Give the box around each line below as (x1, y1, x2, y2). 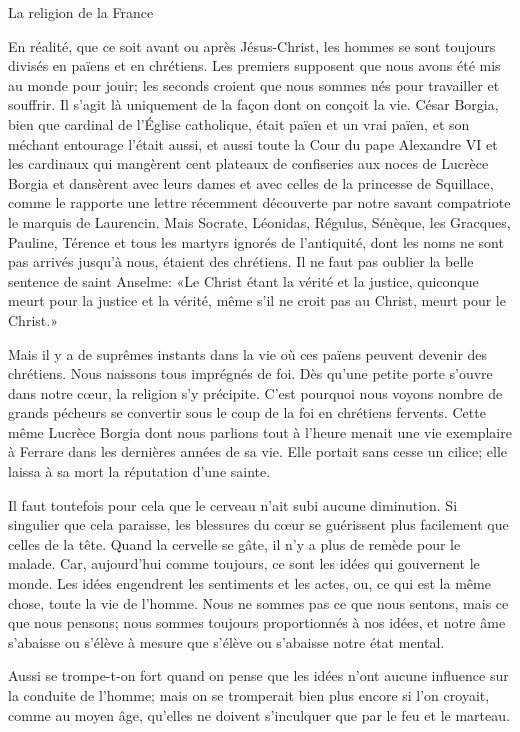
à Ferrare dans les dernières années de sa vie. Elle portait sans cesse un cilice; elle (8, 441, 508, 462)
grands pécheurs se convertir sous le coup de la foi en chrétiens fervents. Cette (8, 402, 486, 423)
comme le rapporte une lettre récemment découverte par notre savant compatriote (8, 192, 511, 213)
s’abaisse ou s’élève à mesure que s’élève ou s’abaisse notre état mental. (8, 631, 445, 652)
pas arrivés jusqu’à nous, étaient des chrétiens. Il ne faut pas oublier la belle (8, 251, 474, 272)
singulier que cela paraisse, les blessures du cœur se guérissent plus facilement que (8, 514, 509, 535)
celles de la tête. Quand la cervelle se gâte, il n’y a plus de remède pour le (8, 533, 461, 554)
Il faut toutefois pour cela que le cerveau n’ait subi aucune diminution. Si (8, 494, 458, 515)
